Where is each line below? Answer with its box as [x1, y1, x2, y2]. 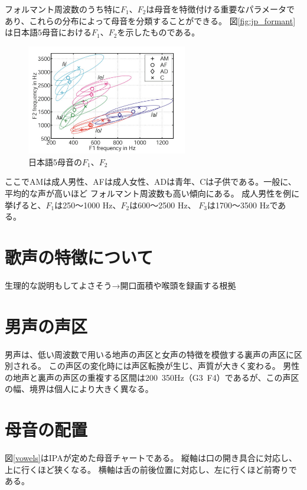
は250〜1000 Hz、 [54, 198, 121, 211]
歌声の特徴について [5, 244, 153, 269]
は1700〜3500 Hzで [207, 198, 278, 211]
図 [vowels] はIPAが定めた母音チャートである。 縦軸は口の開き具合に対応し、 [5, 452, 298, 464]
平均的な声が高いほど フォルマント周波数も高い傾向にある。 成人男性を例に [5, 187, 300, 199]
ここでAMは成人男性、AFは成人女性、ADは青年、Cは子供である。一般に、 [5, 175, 296, 188]
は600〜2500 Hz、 [129, 198, 196, 211]
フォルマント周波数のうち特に [5, 3, 120, 15]
